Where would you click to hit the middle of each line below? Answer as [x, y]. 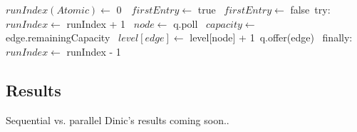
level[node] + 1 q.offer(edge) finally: [271, 37]
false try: [310, 9]
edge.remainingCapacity [58, 37]
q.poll [186, 23]
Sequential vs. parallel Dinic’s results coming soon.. [118, 120]
